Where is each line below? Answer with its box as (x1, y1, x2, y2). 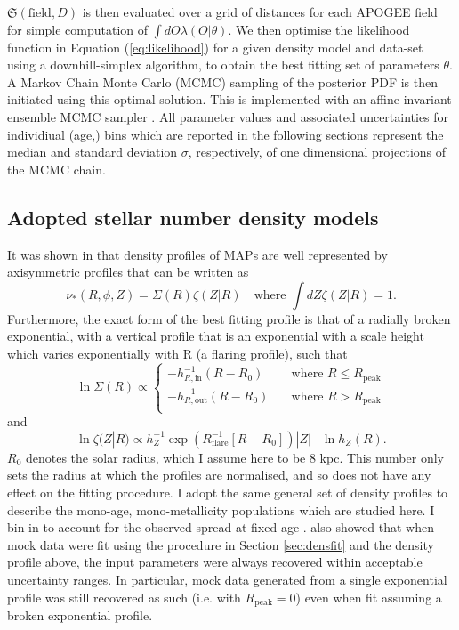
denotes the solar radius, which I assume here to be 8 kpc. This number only (25, 448, 444, 466)
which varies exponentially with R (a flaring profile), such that (7, 343, 348, 362)
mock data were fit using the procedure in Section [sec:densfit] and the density (7, 535, 434, 553)
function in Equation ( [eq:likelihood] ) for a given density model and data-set (7, 37, 423, 56)
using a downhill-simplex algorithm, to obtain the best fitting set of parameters (7, 55, 439, 74)
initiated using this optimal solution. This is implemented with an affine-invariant (7, 90, 452, 109)
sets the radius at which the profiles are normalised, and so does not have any (7, 465, 431, 484)
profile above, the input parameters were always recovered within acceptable (7, 553, 423, 571)
